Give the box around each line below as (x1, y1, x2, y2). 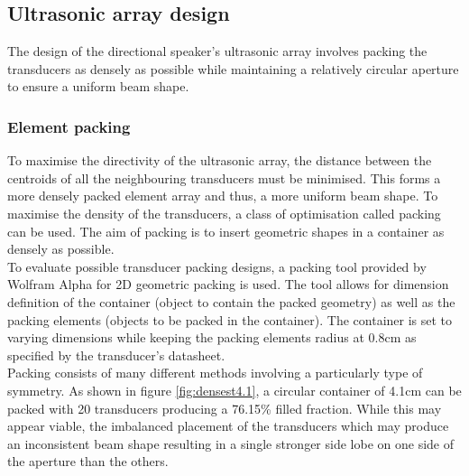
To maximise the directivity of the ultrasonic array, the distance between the (7, 151, 432, 170)
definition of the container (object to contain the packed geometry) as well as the (7, 292, 455, 311)
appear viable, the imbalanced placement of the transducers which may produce (7, 416, 449, 435)
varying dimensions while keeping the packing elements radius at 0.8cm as (7, 328, 417, 347)
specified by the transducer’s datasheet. (7, 345, 225, 364)
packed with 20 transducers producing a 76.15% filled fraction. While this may (7, 398, 442, 417)
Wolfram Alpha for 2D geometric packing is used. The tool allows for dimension (7, 275, 449, 294)
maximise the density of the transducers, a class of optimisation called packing (7, 203, 441, 222)
